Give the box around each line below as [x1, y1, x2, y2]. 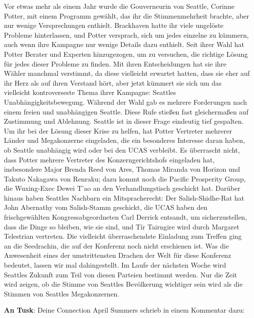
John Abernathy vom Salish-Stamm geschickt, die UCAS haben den [4, 202, 208, 212]
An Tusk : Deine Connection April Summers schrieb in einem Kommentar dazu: [4, 305, 245, 315]
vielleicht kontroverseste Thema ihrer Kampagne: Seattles [4, 87, 176, 97]
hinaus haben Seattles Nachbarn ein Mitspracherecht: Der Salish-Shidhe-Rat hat [4, 192, 245, 203]
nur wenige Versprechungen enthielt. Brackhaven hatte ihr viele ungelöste [4, 20, 224, 30]
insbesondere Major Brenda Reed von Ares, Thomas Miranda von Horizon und [4, 164, 240, 174]
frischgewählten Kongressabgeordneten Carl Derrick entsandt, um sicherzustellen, [4, 212, 247, 222]
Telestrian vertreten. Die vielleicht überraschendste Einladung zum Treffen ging [4, 231, 242, 241]
